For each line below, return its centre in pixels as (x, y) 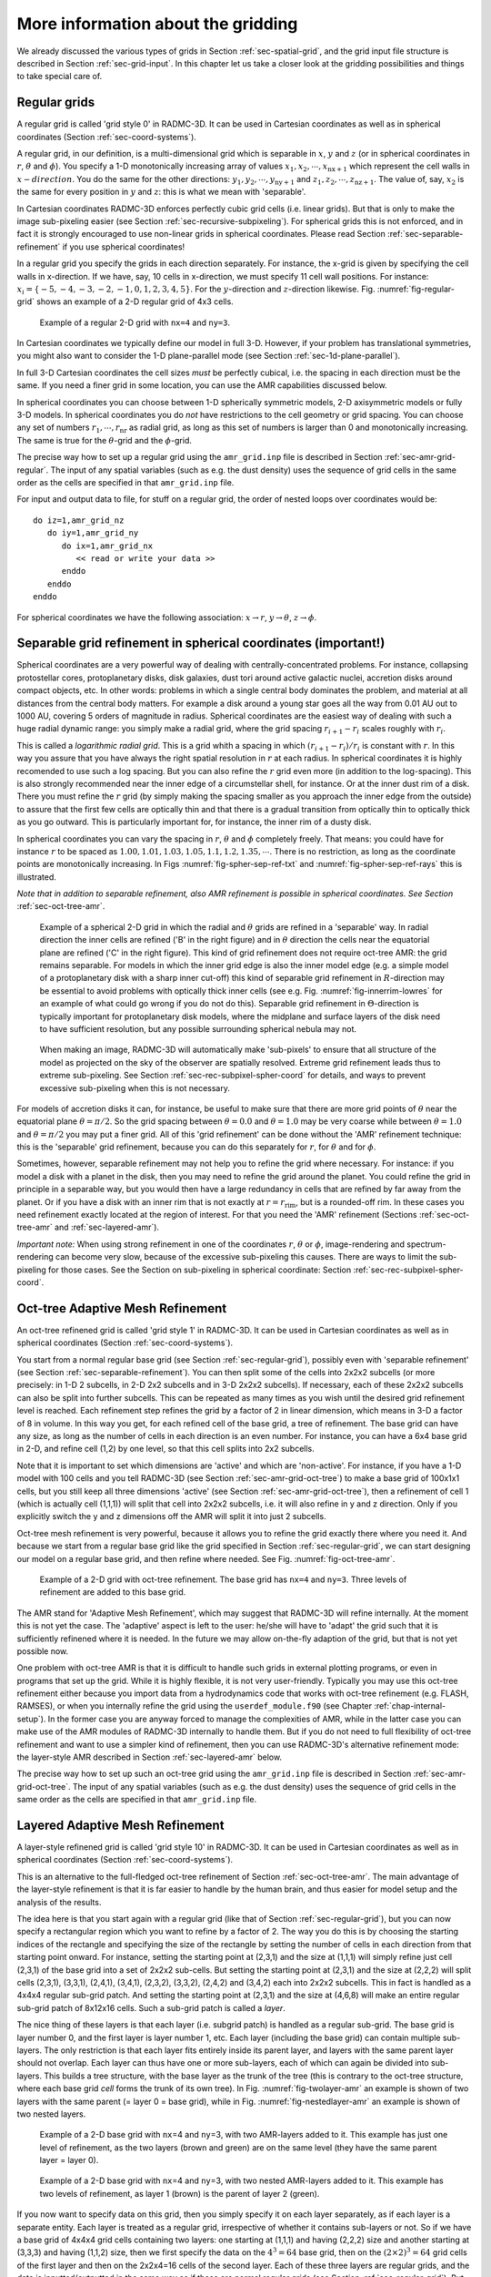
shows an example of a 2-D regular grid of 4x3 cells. (135, 301)
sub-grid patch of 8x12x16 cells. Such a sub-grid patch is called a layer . (151, 2007)
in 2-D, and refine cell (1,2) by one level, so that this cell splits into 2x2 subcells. (166, 1449)
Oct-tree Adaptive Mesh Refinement (122, 1308)
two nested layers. (51, 2114)
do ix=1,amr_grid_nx (107, 546)
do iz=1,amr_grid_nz (79, 520)
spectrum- (426, 1244)
